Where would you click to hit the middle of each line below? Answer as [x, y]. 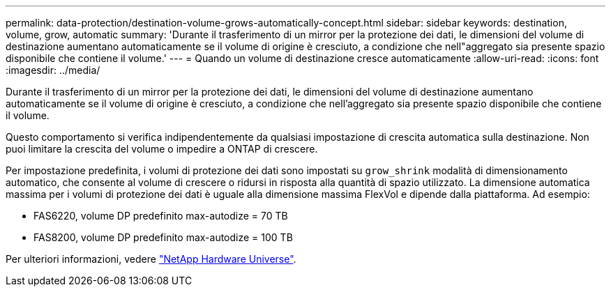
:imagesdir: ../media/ [53, 70]
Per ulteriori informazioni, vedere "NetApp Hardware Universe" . [151, 259]
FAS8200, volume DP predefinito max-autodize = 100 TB [163, 237]
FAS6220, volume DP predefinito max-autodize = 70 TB [161, 216]
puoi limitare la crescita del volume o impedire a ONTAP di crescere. [162, 149]
